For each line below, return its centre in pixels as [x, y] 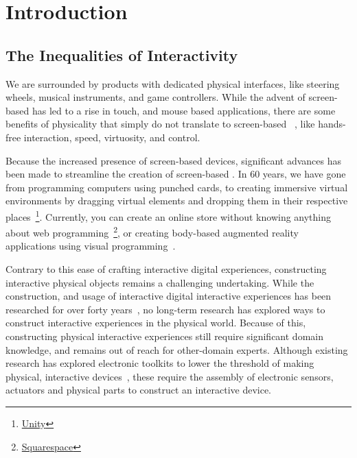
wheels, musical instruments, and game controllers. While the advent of [156, 97]
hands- [332, 124]
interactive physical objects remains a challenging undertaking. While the [160, 282]
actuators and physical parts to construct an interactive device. [139, 390]
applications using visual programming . [91, 246]
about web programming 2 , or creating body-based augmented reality [152, 231]
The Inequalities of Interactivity [122, 55]
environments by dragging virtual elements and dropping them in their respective [177, 201]
